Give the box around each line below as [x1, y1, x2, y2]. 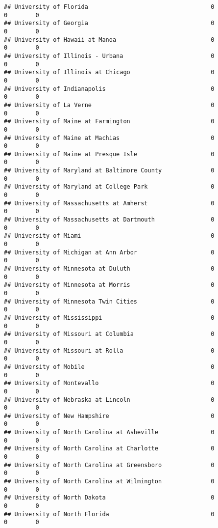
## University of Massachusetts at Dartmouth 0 [4, 216, 215, 223]
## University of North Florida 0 [4, 510, 215, 518]
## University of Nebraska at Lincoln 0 [4, 396, 215, 403]
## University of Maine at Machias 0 [4, 134, 215, 141]
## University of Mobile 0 [4, 363, 215, 370]
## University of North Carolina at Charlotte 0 [4, 445, 215, 452]
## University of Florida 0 [4, 3, 215, 10]
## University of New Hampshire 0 [4, 412, 215, 419]
